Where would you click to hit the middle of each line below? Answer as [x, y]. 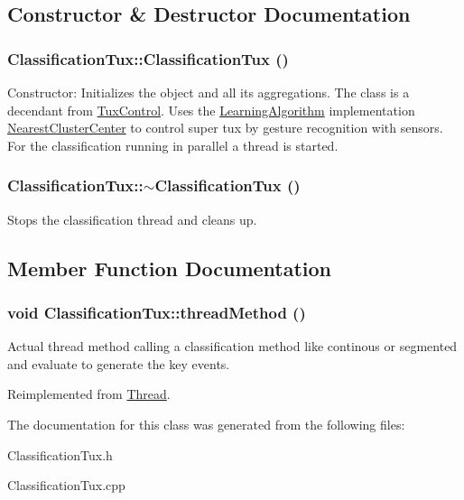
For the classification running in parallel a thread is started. [173, 145]
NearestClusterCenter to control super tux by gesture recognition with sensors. [225, 128]
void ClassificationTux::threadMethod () [157, 312]
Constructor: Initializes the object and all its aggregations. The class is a [209, 92]
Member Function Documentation [170, 268]
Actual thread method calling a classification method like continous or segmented [232, 346]
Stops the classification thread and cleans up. [132, 219]
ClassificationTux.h [60, 454]
